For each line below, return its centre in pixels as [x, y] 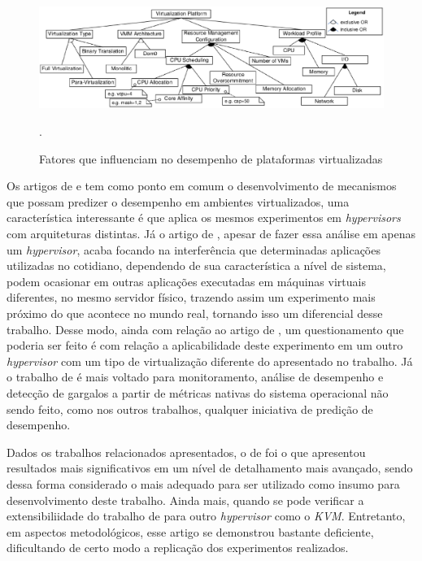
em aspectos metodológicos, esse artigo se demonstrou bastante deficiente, [190, 531]
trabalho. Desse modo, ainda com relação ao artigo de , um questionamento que [205, 329]
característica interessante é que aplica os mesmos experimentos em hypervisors [204, 217]
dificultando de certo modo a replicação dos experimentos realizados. [178, 548]
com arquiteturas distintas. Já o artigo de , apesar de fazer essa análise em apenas [211, 234]
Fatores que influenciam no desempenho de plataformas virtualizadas [211, 158]
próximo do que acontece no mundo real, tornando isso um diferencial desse [195, 313]
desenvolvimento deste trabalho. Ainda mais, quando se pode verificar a [185, 500]
